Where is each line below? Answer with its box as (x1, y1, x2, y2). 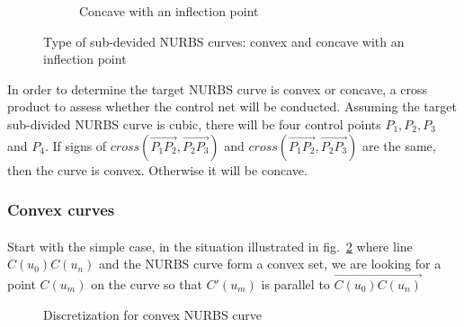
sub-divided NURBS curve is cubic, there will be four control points (7, 114, 381, 133)
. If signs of (44, 136, 107, 155)
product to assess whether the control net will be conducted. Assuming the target (7, 97, 457, 116)
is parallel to (261, 275, 330, 293)
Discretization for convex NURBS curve (43, 305, 263, 323)
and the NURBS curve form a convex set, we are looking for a (99, 254, 442, 273)
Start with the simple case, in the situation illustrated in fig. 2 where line (7, 236, 413, 255)
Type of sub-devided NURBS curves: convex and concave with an (43, 31, 405, 50)
